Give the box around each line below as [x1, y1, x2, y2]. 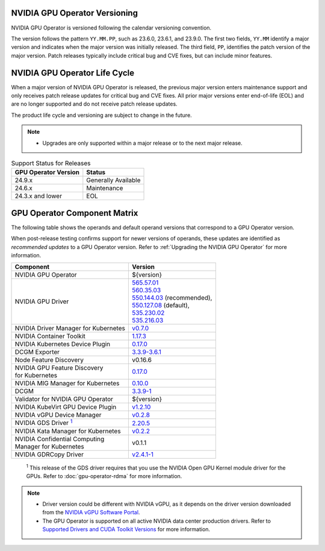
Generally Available [86, 176, 141, 184]
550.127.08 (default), [131, 301, 190, 310]
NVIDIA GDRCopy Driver [14, 450, 84, 458]
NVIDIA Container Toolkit [14, 332, 85, 341]
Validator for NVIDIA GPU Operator [14, 395, 114, 403]
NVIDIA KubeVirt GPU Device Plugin [14, 403, 117, 411]
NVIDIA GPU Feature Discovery [14, 364, 104, 372]
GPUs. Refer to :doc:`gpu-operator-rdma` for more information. [26, 473, 182, 480]
